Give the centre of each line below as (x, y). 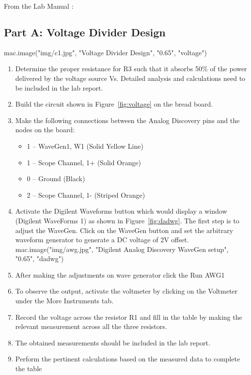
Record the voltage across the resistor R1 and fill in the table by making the (129, 317)
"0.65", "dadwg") (39, 258)
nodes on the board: (45, 130)
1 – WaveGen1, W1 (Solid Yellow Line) (85, 146)
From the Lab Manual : (39, 6)
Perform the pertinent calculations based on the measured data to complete (128, 359)
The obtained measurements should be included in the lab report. (113, 342)
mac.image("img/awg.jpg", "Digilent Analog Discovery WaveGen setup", (122, 249)
